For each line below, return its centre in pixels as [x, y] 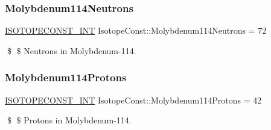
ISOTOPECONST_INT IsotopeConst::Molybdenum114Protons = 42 [133, 100]
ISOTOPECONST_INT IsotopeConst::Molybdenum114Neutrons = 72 [136, 30]
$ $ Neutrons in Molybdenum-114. [72, 50]
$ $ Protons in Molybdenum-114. [69, 120]
